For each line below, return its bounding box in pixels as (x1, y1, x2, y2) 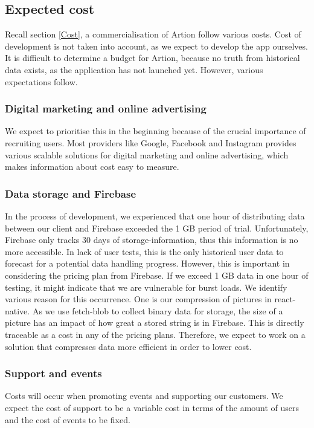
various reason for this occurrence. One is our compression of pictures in (5, 293, 272, 305)
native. (5, 304, 30, 317)
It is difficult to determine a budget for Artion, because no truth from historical (5, 51, 300, 64)
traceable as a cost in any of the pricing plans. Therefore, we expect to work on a (5, 328, 306, 340)
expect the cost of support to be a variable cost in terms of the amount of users (5, 401, 300, 413)
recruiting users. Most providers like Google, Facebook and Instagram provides (5, 136, 296, 149)
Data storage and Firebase (5, 186, 136, 201)
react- (274, 293, 296, 305)
